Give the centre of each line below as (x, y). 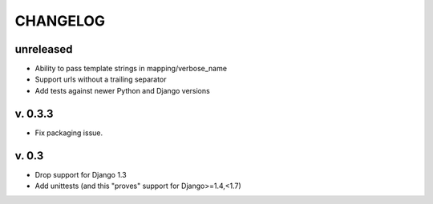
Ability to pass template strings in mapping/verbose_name (131, 69)
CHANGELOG (60, 21)
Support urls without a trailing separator (101, 79)
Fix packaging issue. (69, 133)
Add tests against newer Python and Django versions (122, 90)
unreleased (44, 49)
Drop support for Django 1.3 (81, 174)
